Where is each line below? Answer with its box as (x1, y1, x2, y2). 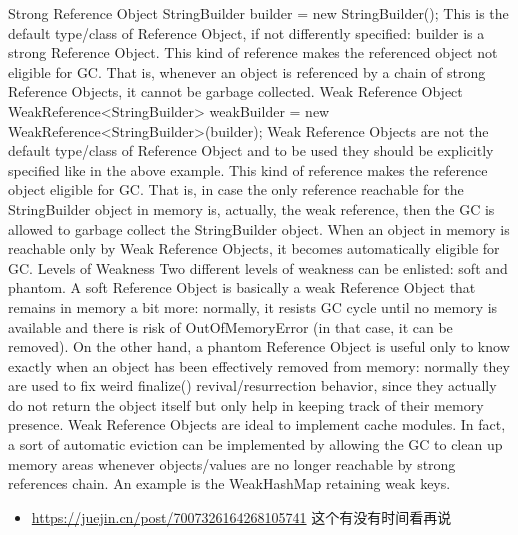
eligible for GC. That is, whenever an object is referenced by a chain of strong (8, 61, 486, 82)
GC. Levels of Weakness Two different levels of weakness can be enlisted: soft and (8, 257, 508, 278)
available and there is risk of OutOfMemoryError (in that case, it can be (8, 316, 453, 337)
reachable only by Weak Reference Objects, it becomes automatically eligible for (8, 238, 500, 259)
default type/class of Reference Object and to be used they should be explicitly (8, 140, 494, 161)
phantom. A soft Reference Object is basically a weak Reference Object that (8, 277, 476, 298)
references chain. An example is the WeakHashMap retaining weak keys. (8, 473, 451, 494)
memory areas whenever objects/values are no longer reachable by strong (8, 453, 456, 474)
